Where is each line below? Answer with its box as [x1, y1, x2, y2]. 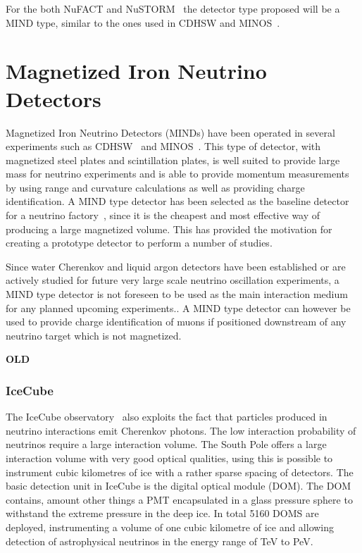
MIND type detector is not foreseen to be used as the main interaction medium [6, 287, 348, 302]
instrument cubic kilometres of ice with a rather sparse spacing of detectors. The [6, 464, 354, 479]
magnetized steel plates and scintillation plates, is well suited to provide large [6, 152, 340, 167]
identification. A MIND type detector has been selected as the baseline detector [6, 194, 349, 209]
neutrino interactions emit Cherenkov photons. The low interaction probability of [6, 423, 356, 437]
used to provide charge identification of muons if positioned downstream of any [6, 314, 347, 329]
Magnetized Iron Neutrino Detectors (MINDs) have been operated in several [6, 125, 335, 139]
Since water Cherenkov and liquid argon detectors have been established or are [6, 259, 346, 273]
